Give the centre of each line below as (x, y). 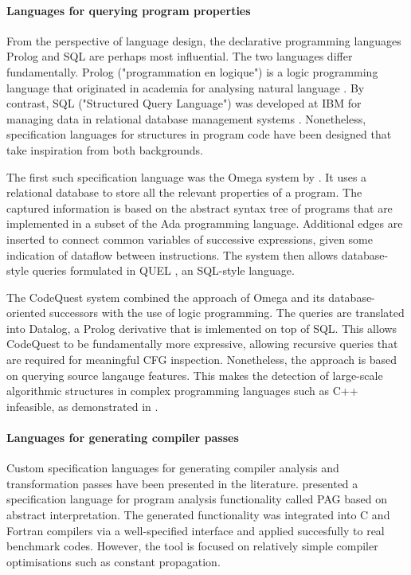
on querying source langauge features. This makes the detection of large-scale (195, 375)
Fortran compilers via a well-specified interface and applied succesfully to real (196, 530)
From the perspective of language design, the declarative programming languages (204, 40)
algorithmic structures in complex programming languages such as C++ (182, 391)
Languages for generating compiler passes (123, 438)
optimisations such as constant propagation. (114, 561)
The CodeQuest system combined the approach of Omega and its (166, 297)
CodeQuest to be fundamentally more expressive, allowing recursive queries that (202, 344)
